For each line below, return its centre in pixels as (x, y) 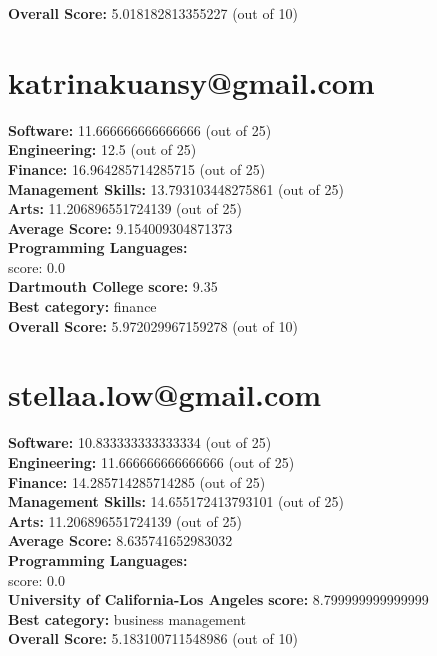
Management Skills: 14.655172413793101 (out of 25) (176, 501)
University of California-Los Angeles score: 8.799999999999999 (218, 599)
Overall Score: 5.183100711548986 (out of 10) (153, 638)
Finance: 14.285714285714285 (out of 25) (137, 481)
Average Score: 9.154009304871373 (120, 227)
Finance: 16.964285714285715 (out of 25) (137, 168)
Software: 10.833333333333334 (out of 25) (140, 442)
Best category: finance (82, 306)
